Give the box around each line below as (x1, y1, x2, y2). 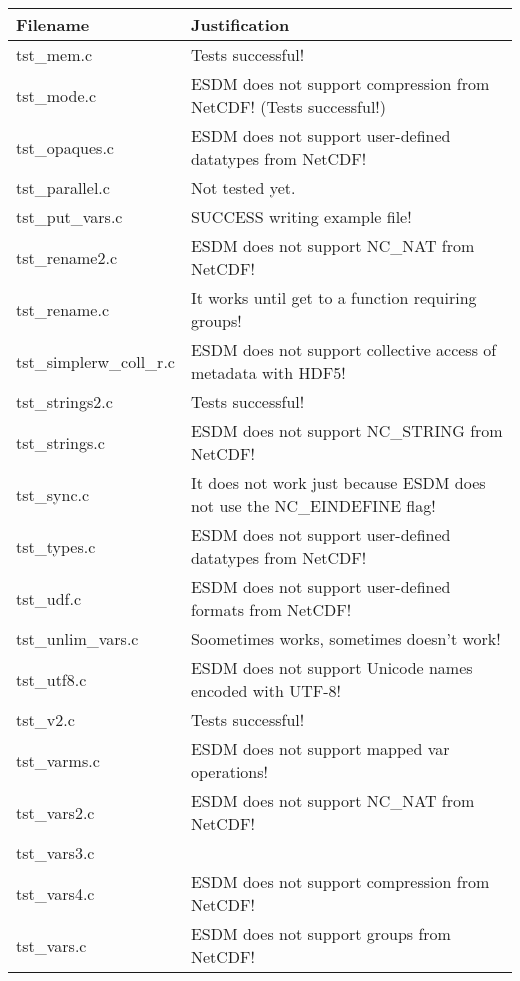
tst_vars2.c (16, 800, 95, 824)
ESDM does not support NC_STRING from (190, 419, 503, 442)
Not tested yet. (190, 176, 296, 199)
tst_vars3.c (16, 841, 95, 864)
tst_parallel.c (16, 176, 110, 199)
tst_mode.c (16, 83, 97, 107)
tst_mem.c (16, 43, 93, 66)
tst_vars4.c (16, 881, 95, 905)
